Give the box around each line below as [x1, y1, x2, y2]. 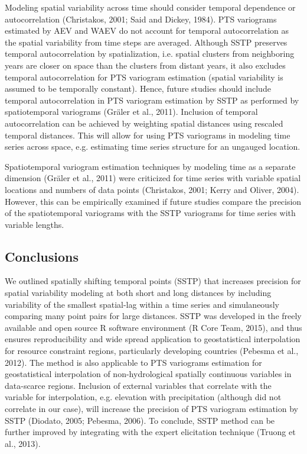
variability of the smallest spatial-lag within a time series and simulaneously [5, 298, 279, 310]
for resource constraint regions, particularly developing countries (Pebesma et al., [5, 344, 299, 357]
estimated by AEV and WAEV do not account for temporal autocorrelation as [5, 24, 289, 37]
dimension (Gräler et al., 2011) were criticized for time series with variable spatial [5, 172, 301, 184]
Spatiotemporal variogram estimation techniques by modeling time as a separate [5, 160, 296, 172]
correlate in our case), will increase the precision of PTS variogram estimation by [5, 403, 298, 415]
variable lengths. [5, 218, 64, 230]
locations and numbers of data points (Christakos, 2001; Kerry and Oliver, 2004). [5, 183, 299, 195]
